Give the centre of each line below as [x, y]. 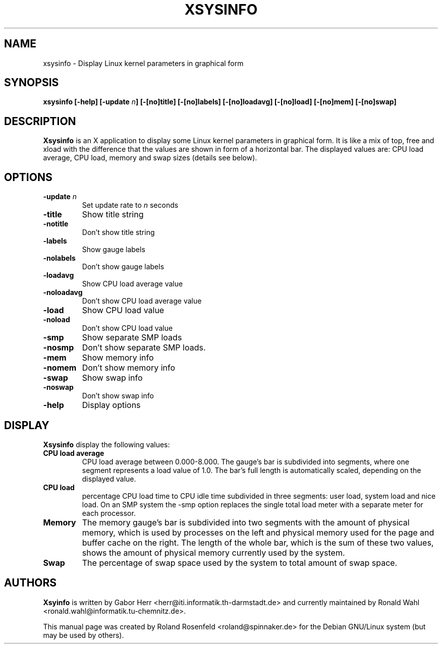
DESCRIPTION [40, 121]
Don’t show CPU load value [127, 328]
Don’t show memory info [129, 368]
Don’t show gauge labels [123, 267]
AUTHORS [31, 583]
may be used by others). [84, 635]
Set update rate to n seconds [130, 205]
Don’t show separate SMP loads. [144, 348]
